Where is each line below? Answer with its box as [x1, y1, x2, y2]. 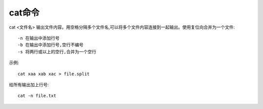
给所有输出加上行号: [9, 81, 49, 87]
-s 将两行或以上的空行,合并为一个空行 [18, 49, 96, 54]
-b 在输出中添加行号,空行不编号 [18, 42, 84, 48]
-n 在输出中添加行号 [18, 35, 60, 41]
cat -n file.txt [18, 93, 56, 99]
